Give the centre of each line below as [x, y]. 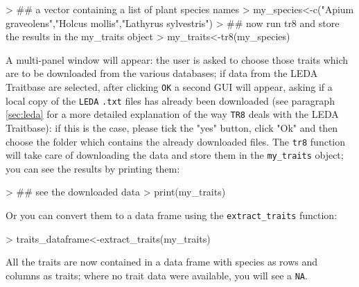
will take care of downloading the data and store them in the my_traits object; [175, 155]
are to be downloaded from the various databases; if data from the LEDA [162, 73]
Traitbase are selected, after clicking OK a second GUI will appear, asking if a [169, 86]
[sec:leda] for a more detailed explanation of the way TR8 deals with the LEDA [172, 114]
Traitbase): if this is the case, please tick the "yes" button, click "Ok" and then [172, 127]
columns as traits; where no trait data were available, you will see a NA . [157, 275]
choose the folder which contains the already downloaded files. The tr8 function [176, 141]
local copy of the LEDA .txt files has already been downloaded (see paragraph [170, 100]
